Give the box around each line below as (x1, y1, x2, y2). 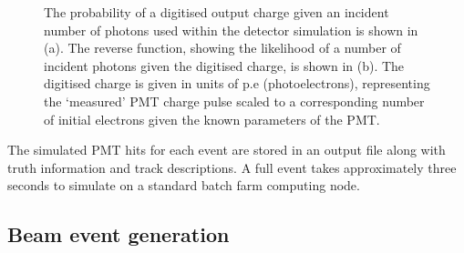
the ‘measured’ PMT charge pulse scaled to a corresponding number (44, 91, 425, 110)
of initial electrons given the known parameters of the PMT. (44, 109, 380, 128)
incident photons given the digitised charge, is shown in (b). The (44, 56, 405, 75)
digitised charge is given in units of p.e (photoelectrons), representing (44, 74, 430, 93)
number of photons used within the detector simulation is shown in (44, 20, 418, 39)
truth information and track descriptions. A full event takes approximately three (7, 157, 457, 177)
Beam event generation (7, 220, 230, 248)
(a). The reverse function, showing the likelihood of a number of (44, 38, 401, 57)
